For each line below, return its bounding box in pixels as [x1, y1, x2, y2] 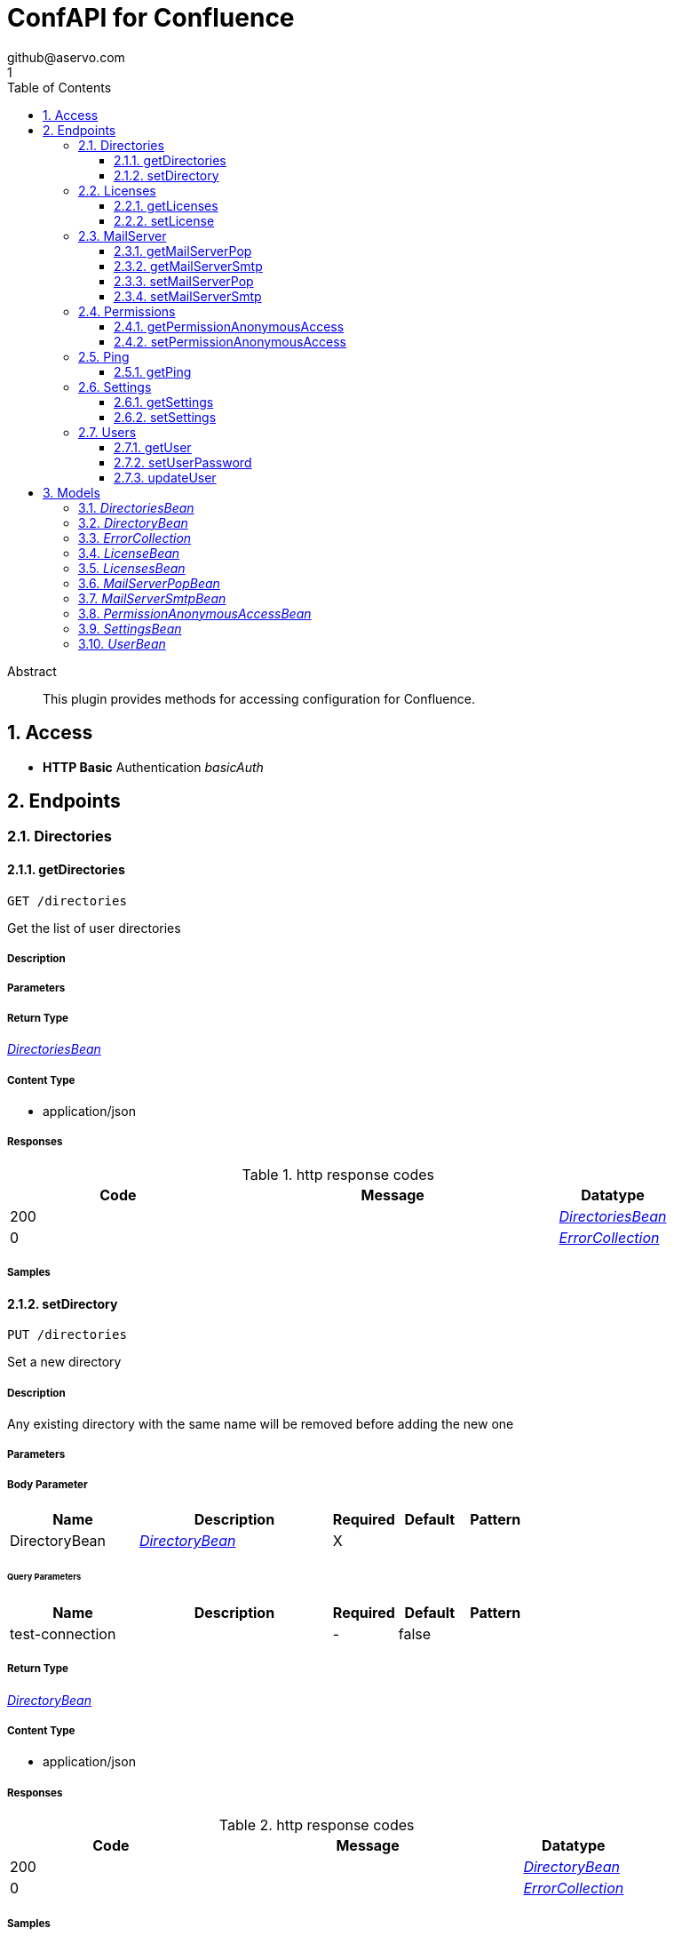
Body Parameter [7, 1478, 88, 1491]
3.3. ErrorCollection [78, 530, 192, 546]
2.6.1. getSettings [114, 394, 214, 410]
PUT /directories [7, 1327, 127, 1342]
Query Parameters [7, 1571, 82, 1581]
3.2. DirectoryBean [78, 514, 188, 530]
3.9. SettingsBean [78, 620, 182, 636]
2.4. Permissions [78, 303, 176, 319]
